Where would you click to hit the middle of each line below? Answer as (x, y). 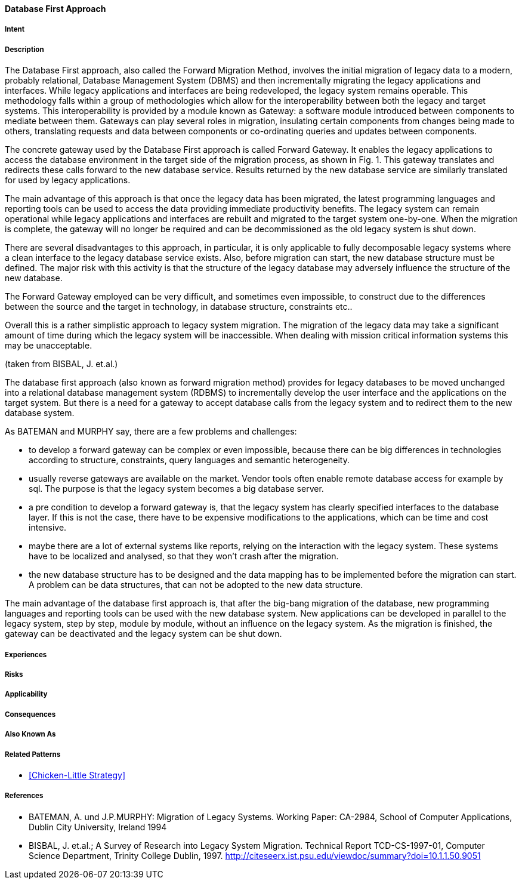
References (24, 796)
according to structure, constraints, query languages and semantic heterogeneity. (189, 460)
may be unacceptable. (49, 346)
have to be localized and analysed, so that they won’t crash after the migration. (184, 556)
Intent (15, 30)
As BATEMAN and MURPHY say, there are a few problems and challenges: (151, 432)
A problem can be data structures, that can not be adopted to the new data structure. (196, 585)
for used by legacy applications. (68, 180)
